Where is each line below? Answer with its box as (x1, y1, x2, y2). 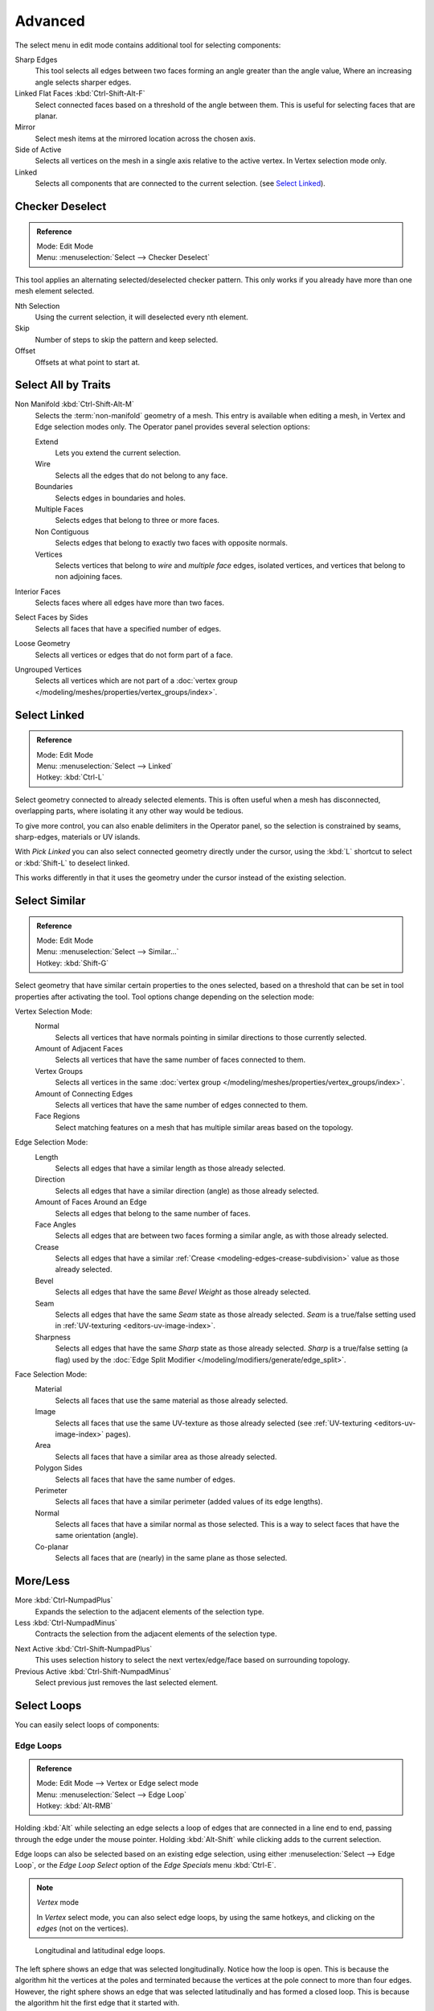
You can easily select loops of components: (14, 1720, 160, 1729)
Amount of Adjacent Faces (35, 1044, 124, 1054)
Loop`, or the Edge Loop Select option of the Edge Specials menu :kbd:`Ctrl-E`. (14, 1861, 276, 1870)
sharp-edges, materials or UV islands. (14, 832, 141, 841)
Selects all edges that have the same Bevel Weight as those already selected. (55, 1287, 311, 1297)
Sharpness (35, 1332, 72, 1342)
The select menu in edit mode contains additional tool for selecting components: (14, 40, 281, 50)
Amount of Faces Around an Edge (35, 1197, 148, 1207)
